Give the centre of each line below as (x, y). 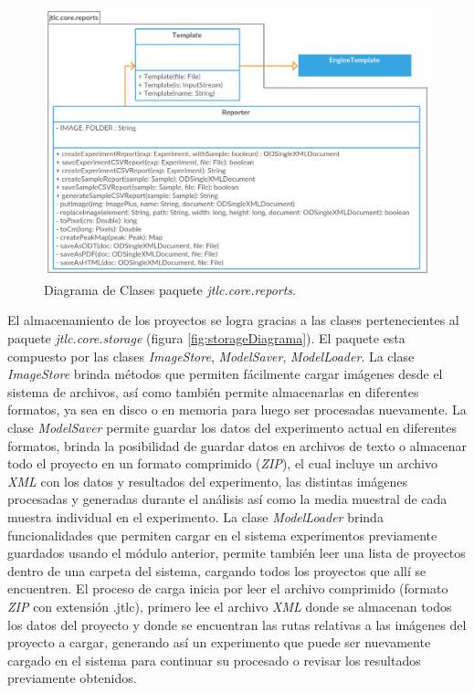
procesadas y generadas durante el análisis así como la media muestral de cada (227, 499)
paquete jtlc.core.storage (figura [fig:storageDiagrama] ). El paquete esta (206, 338)
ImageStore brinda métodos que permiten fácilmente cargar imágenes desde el (225, 374)
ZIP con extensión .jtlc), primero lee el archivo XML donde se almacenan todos (230, 606)
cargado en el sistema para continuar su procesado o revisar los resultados (214, 660)
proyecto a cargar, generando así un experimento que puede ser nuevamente (219, 642)
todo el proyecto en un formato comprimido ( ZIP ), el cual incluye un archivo (222, 463)
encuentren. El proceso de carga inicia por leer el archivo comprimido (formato (228, 588)
